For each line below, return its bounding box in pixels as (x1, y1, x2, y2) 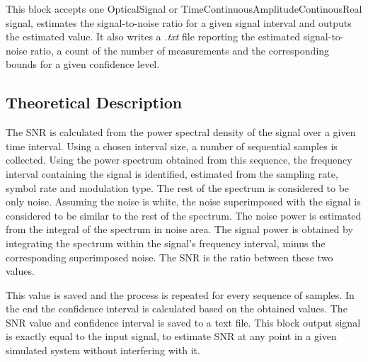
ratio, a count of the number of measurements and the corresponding (30, 43, 330, 57)
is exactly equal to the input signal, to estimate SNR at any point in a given (6, 329, 337, 344)
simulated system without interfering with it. (6, 343, 200, 358)
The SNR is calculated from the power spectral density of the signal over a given (6, 125, 356, 140)
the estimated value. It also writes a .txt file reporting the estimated (6, 29, 300, 44)
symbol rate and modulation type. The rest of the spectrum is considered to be (6, 180, 350, 195)
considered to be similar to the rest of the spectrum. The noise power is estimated (6, 208, 362, 222)
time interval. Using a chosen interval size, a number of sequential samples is (6, 138, 338, 153)
